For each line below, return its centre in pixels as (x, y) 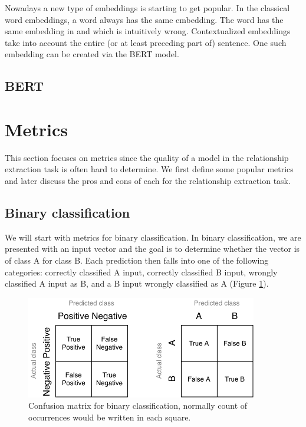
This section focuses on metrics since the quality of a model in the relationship (147, 157)
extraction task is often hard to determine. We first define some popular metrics (149, 169)
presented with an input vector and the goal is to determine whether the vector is (152, 249)
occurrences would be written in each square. (110, 417)
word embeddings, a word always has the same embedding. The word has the (144, 19)
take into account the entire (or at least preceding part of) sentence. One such (146, 42)
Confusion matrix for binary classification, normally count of (138, 405)
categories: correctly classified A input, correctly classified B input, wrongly (141, 272)
